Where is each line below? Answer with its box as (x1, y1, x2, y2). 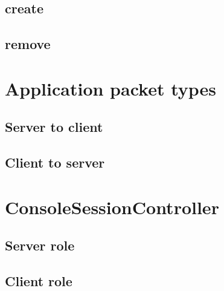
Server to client (5, 117, 103, 136)
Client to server (5, 153, 105, 172)
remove (5, 34, 51, 53)
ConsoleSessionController (5, 194, 219, 219)
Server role (5, 236, 75, 255)
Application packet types (5, 76, 217, 100)
